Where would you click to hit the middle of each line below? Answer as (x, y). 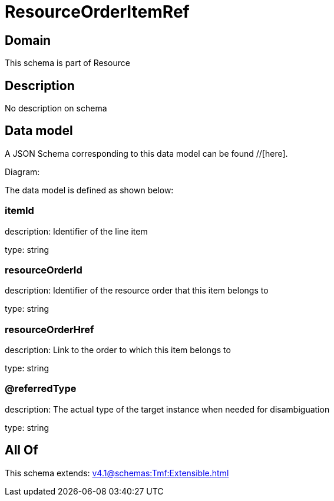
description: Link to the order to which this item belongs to (118, 350)
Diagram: (22, 172)
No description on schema (56, 108)
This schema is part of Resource (67, 63)
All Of (22, 450)
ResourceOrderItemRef (97, 12)
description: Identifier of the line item (76, 231)
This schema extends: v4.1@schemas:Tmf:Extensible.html (117, 473)
